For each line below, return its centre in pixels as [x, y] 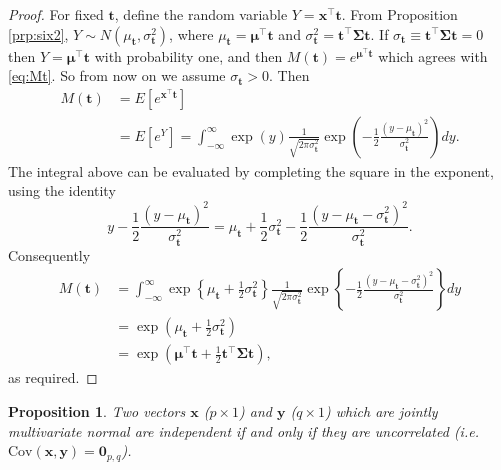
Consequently [49, 254]
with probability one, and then [188, 55]
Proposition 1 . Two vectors [97, 410]
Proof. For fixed [56, 14]
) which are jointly [381, 410]
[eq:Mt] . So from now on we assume [117, 75]
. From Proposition [399, 14]
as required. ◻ [53, 377]
